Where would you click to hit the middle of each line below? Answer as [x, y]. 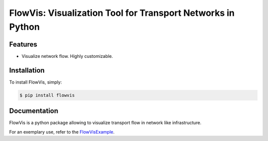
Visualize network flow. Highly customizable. [67, 56]
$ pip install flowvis [47, 95]
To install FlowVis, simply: [35, 82]
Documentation [34, 111]
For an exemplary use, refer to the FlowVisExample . [62, 132]
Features [23, 44]
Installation [27, 70]
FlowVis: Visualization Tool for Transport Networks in [122, 13]
